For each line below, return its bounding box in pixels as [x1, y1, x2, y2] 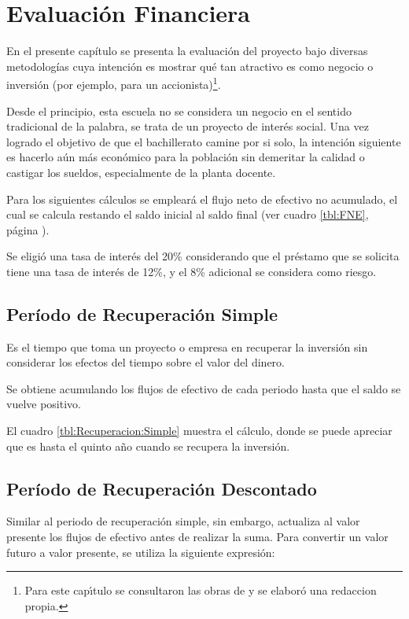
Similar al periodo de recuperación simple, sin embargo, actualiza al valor [6, 513, 360, 529]
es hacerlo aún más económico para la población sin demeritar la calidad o [6, 149, 365, 165]
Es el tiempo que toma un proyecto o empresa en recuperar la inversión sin [6, 338, 368, 355]
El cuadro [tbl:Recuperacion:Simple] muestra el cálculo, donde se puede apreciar [6, 422, 392, 439]
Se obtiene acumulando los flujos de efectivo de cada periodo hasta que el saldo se [6, 380, 401, 396]
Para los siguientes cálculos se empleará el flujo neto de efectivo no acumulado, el [6, 190, 398, 207]
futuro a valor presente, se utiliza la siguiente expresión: [6, 543, 275, 560]
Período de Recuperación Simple [6, 301, 278, 326]
